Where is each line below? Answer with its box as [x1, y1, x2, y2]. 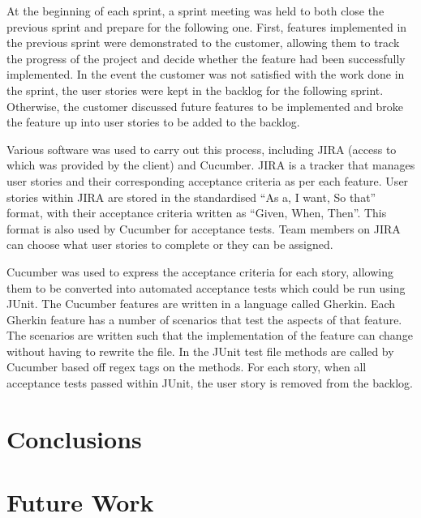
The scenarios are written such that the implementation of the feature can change [6, 327, 413, 344]
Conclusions [6, 422, 142, 455]
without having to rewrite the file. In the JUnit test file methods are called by [6, 342, 394, 359]
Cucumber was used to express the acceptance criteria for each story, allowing [6, 263, 393, 280]
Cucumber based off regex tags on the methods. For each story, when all [6, 358, 367, 375]
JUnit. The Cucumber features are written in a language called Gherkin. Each [6, 295, 396, 312]
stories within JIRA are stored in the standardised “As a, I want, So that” [6, 188, 376, 205]
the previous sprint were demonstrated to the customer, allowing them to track [6, 34, 400, 51]
